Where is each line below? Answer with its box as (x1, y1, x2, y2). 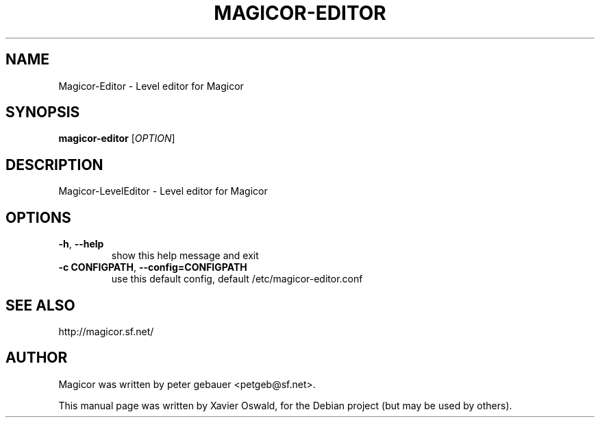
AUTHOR (5, 349, 68, 367)
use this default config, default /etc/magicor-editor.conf (111, 273, 363, 285)
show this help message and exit (111, 250, 259, 262)
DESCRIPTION (5, 156, 103, 173)
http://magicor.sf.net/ (58, 325, 154, 337)
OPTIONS (5, 208, 71, 226)
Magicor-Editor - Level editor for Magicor (58, 80, 244, 92)
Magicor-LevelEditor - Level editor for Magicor (58, 185, 268, 197)
